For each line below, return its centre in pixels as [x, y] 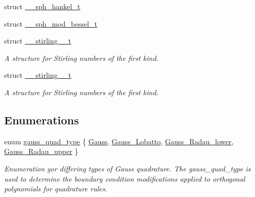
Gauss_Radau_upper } [41, 151]
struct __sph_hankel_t [42, 6]
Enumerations [42, 119]
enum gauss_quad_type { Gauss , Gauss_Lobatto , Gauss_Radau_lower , [119, 141]
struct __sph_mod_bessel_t [51, 23]
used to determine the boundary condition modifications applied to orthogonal [125, 178]
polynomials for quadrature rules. [56, 189]
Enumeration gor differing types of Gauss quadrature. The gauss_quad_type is [128, 168]
